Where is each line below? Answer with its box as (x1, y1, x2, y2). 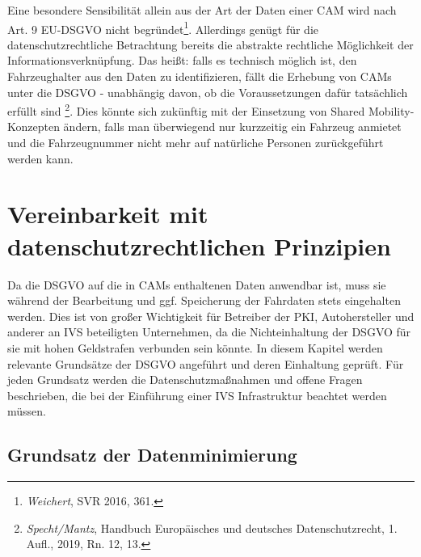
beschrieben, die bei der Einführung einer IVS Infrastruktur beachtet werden (7, 386, 387, 403)
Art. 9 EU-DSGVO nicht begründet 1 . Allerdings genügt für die (7, 18, 319, 37)
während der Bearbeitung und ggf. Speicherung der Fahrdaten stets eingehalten (7, 292, 401, 309)
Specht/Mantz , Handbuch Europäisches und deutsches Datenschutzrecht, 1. (26, 519, 398, 536)
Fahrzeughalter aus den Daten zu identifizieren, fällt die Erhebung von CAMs (7, 68, 392, 85)
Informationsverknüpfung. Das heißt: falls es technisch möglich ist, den (7, 52, 357, 69)
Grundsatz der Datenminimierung (7, 442, 297, 467)
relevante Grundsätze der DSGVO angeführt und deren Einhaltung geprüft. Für (7, 355, 404, 372)
